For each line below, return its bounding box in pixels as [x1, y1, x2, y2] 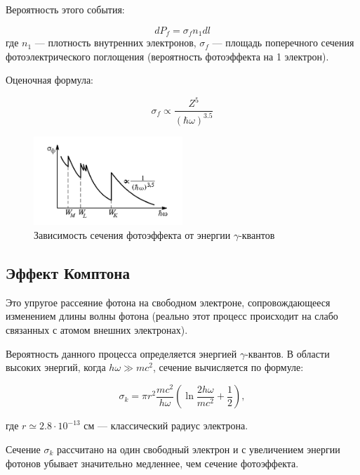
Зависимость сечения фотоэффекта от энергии [34, 228, 231, 242]
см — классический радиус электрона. [84, 418, 248, 433]
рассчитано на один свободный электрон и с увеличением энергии [57, 441, 340, 456]
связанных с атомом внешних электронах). [6, 323, 188, 337]
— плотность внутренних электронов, [34, 35, 196, 50]
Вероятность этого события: [6, 2, 125, 16]
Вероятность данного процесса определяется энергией [6, 346, 237, 360]
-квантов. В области [245, 346, 330, 360]
